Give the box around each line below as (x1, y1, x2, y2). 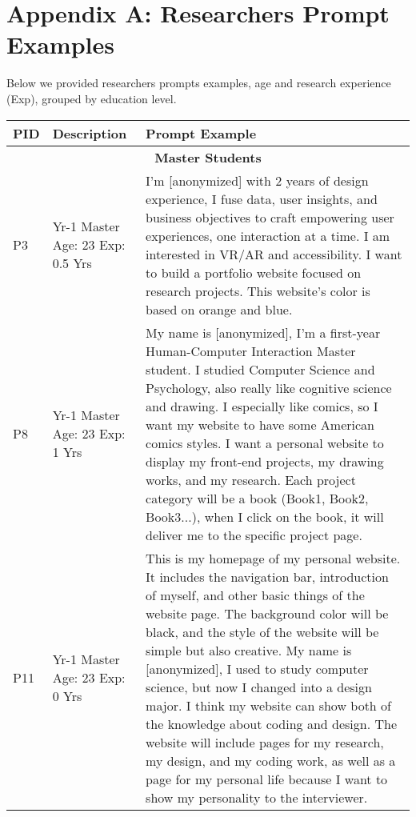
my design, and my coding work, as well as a (146, 751, 396, 770)
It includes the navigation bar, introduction (146, 567, 389, 586)
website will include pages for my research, (146, 732, 384, 751)
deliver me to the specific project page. (146, 525, 362, 544)
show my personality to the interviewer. (146, 787, 368, 807)
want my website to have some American (146, 415, 375, 434)
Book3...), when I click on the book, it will (146, 507, 384, 526)
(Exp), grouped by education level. (6, 90, 177, 106)
